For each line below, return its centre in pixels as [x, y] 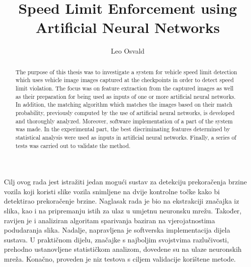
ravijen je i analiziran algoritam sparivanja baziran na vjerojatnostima [110, 220]
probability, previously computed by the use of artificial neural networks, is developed [125, 112]
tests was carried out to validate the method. [73, 145]
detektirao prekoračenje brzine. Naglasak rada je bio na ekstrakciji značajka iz [122, 201]
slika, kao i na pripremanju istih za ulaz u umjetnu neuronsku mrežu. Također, [123, 211]
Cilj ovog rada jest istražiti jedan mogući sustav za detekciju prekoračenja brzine [125, 182]
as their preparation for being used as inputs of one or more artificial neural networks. [125, 96]
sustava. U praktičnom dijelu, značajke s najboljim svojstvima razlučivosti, [116, 239]
